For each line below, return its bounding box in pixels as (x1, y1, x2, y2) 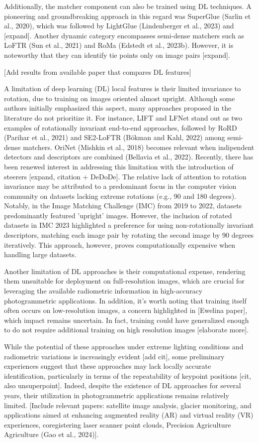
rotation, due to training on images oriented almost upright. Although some (4, 93, 235, 103)
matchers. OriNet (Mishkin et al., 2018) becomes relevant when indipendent (23, 142, 255, 152)
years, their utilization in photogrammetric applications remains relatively (4, 390, 229, 400)
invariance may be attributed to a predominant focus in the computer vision (4, 181, 237, 191)
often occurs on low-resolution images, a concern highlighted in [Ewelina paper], (4, 305, 248, 315)
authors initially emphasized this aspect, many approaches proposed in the (4, 103, 232, 113)
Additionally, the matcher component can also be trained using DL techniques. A (4, 1, 252, 11)
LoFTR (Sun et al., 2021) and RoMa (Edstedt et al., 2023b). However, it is (4, 40, 234, 50)
